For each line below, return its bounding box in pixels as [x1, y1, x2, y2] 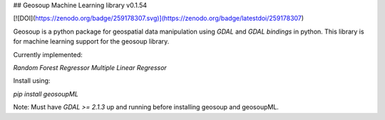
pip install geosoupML [13, 89, 78, 98]
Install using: [13, 76, 51, 85]
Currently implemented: [13, 50, 83, 59]
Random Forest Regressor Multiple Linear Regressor [13, 63, 167, 71]
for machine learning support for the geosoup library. [13, 37, 170, 46]
